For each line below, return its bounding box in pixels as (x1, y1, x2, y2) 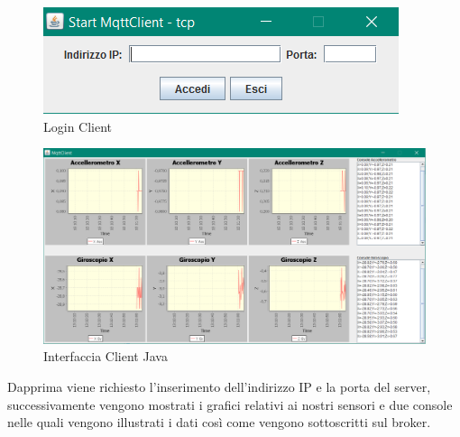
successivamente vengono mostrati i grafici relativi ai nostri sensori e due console (7, 395, 453, 414)
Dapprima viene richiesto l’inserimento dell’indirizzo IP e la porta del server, (7, 377, 431, 395)
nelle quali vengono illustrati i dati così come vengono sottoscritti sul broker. (7, 413, 431, 432)
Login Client (43, 116, 113, 135)
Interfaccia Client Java (43, 347, 168, 366)
